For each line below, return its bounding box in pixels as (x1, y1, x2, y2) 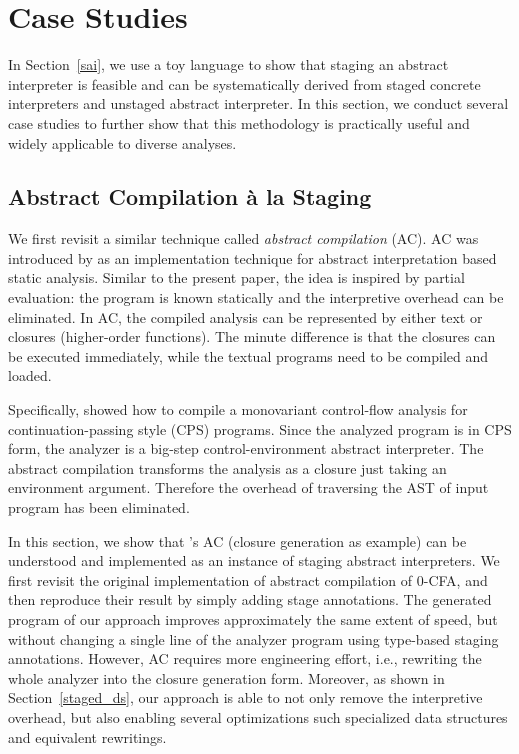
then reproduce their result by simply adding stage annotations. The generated (8, 589, 492, 610)
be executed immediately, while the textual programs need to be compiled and (8, 345, 489, 366)
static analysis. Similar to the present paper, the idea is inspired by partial (8, 267, 465, 288)
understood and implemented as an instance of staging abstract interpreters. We (8, 550, 500, 571)
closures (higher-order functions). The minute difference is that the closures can (8, 326, 496, 347)
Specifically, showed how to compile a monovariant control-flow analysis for (8, 399, 468, 420)
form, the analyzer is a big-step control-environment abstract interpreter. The (8, 438, 484, 459)
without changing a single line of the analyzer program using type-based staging (8, 628, 499, 649)
